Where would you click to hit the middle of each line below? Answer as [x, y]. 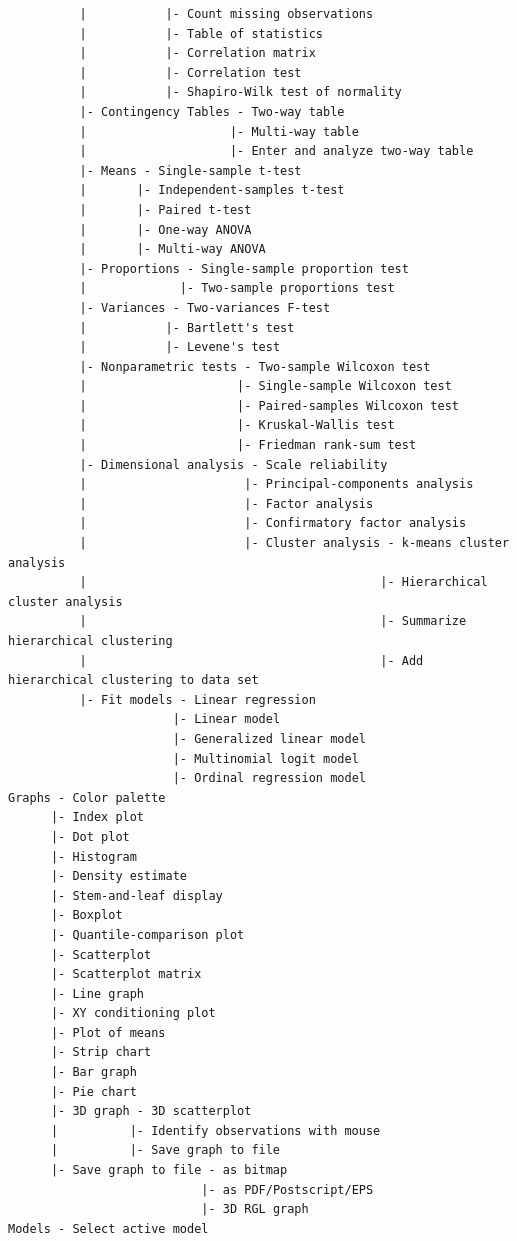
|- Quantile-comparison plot [147, 934]
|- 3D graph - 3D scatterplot [151, 1111]
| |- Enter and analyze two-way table [276, 151]
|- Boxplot [86, 915]
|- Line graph [97, 993]
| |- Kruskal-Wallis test [237, 425]
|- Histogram [93, 856]
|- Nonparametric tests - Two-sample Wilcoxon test [255, 366]
